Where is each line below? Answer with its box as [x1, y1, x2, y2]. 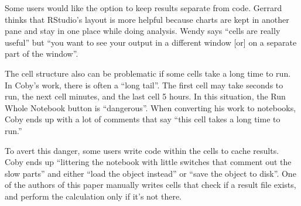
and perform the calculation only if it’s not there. [5, 190, 182, 202]
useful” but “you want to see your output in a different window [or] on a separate [5, 36, 297, 48]
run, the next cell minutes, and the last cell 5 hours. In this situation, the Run [5, 90, 286, 102]
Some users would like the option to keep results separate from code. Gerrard [5, 2, 282, 13]
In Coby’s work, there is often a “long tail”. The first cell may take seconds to [5, 78, 283, 91]
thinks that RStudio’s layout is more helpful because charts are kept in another [5, 13, 289, 25]
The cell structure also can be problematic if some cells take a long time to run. [5, 67, 291, 79]
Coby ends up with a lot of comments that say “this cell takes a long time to [5, 113, 281, 125]
